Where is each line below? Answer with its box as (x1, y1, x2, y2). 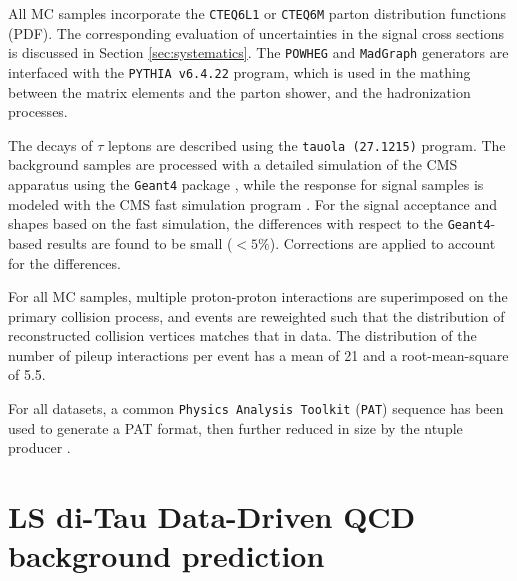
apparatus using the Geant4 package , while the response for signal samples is (8, 174, 484, 194)
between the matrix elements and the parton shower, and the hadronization (8, 81, 471, 102)
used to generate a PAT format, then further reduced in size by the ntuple (8, 417, 463, 438)
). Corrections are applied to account (269, 232, 496, 253)
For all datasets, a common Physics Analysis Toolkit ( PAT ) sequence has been (8, 398, 504, 419)
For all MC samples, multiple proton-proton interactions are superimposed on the (8, 286, 508, 307)
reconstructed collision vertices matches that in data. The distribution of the (8, 325, 477, 346)
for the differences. (8, 252, 121, 273)
